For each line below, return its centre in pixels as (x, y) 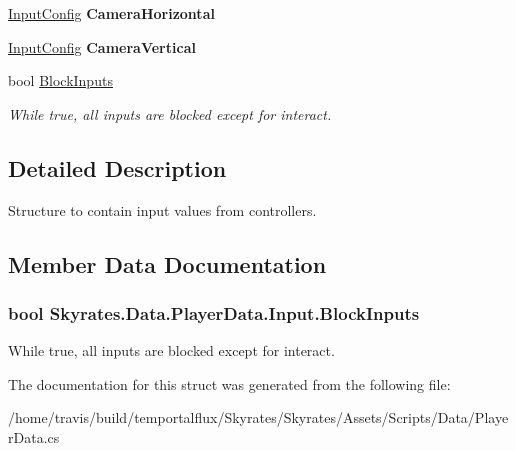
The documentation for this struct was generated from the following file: (229, 383)
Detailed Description (117, 167)
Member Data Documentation (167, 263)
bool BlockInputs (60, 80)
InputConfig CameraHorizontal (111, 13)
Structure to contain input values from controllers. (162, 209)
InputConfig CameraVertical (102, 46)
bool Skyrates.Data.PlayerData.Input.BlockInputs (214, 312)
